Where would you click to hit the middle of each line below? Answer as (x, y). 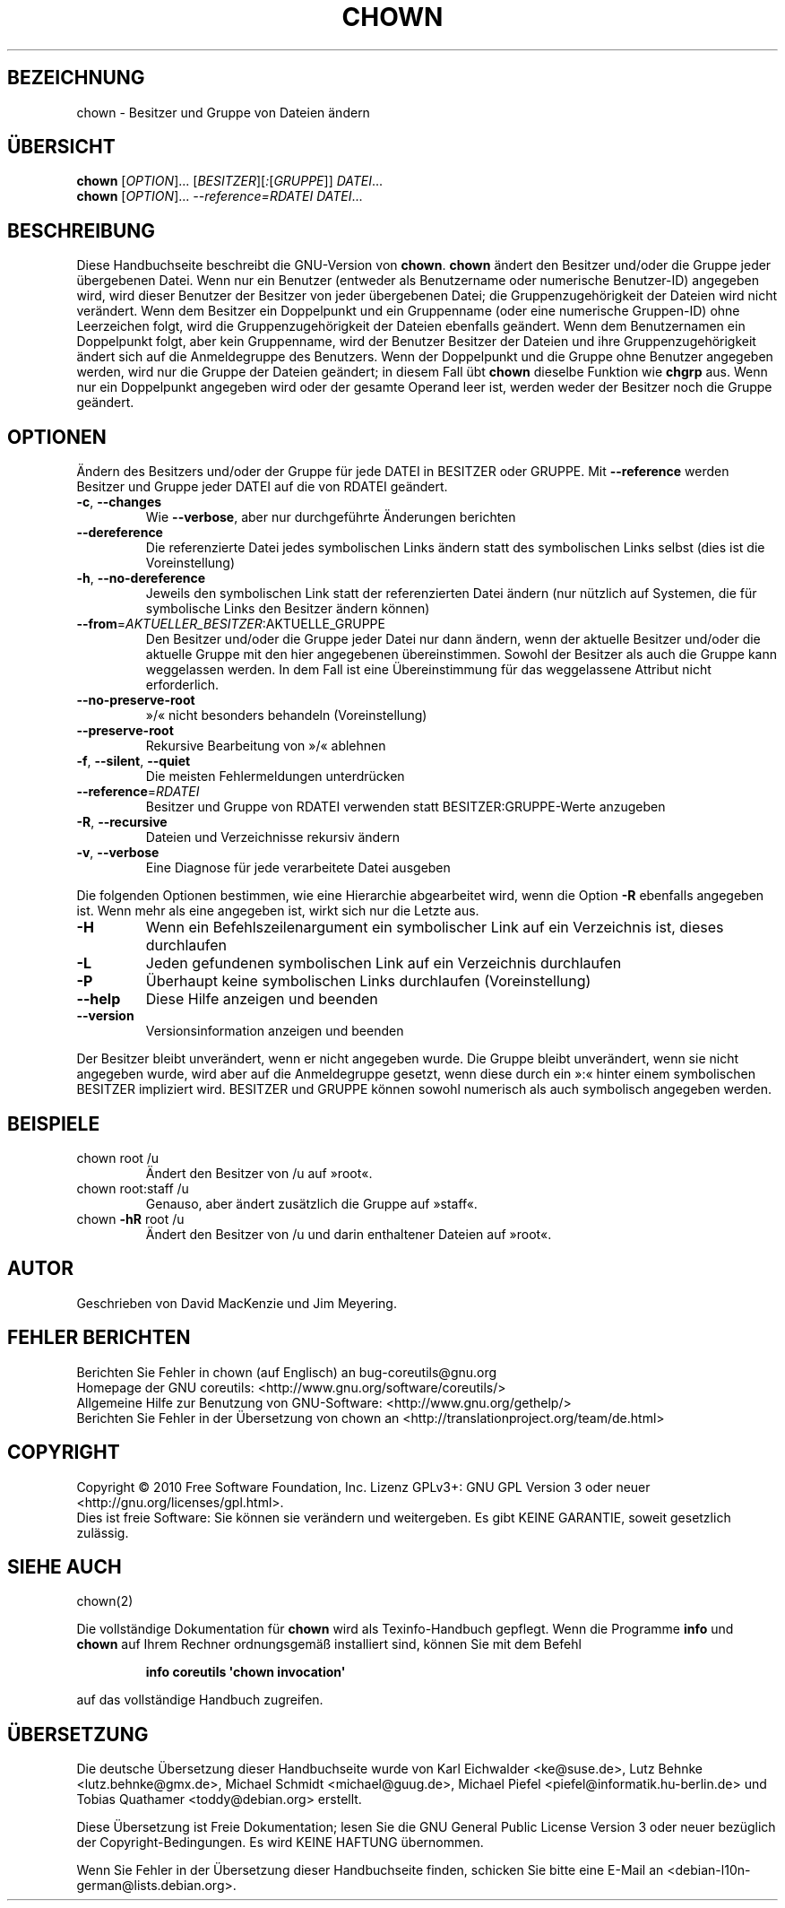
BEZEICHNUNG (76, 78)
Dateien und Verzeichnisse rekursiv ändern (273, 837)
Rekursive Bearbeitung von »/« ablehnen (266, 746)
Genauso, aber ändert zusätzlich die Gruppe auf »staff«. (311, 1203)
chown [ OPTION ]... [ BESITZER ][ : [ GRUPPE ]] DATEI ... (230, 181)
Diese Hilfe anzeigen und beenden (262, 999)
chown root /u (118, 1158)
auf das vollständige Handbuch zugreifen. (200, 1700)
